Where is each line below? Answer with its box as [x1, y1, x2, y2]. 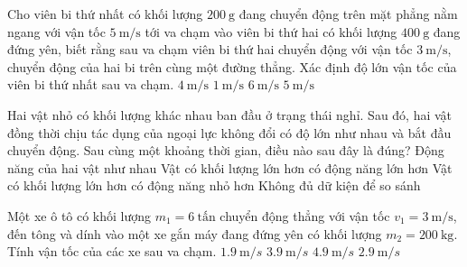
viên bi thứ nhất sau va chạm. [7, 75, 174, 94]
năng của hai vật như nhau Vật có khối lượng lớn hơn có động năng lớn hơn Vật [7, 158, 453, 177]
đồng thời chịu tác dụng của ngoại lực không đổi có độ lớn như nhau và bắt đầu [7, 123, 452, 142]
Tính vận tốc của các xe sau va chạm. [7, 242, 217, 261]
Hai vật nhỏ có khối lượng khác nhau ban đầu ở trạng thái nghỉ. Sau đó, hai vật [7, 105, 453, 124]
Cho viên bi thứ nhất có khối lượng [7, 5, 203, 23]
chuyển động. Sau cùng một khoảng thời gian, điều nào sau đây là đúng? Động [7, 141, 444, 160]
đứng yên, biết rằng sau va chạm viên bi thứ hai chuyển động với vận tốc [7, 40, 413, 59]
